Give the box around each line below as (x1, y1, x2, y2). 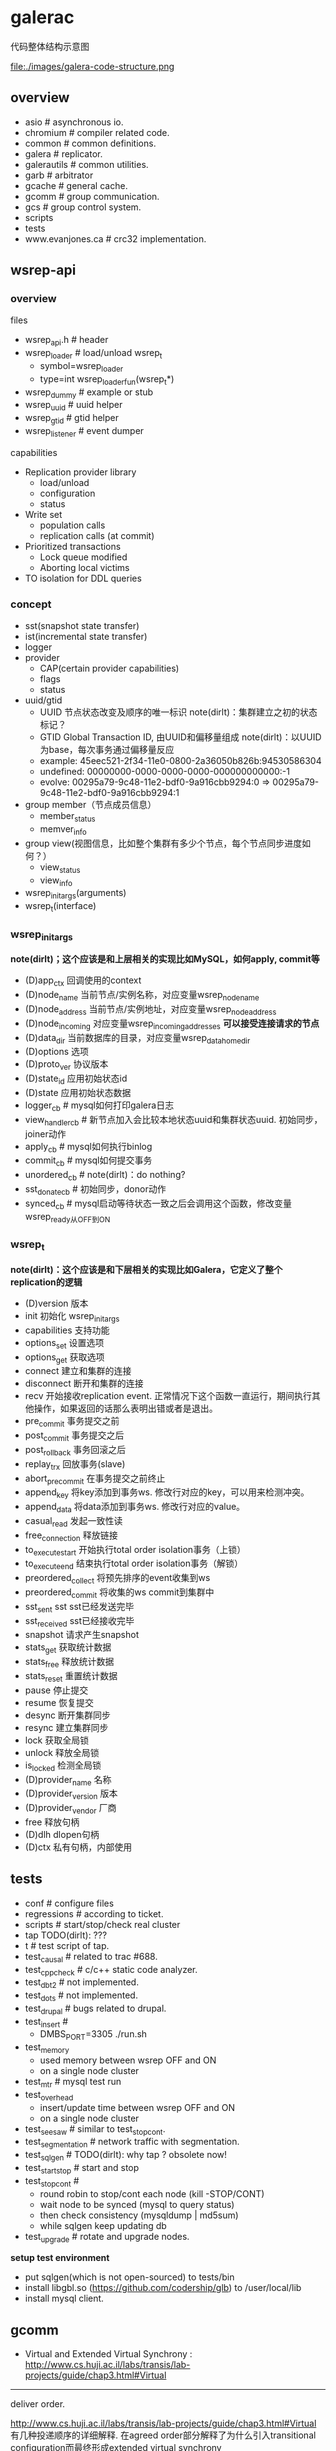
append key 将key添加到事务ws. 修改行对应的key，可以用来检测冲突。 (24, 1486, 310, 1501)
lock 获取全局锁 (24, 1734, 90, 1746)
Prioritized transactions (24, 540, 122, 552)
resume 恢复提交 (24, 1696, 95, 1708)
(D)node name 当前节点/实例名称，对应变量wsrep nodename (24, 989, 260, 1003)
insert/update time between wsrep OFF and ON (39, 2101, 235, 2113)
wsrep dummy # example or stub (24, 386, 154, 400)
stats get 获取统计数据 (24, 1641, 112, 1656)
